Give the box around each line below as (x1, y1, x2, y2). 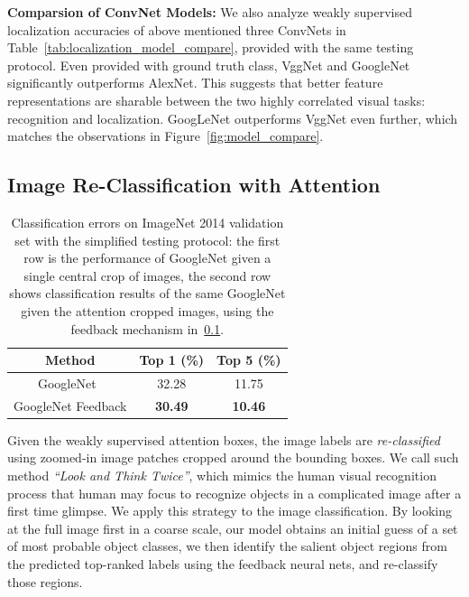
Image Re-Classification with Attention (7, 171, 381, 199)
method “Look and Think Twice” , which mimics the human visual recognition (7, 466, 437, 485)
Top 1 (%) (139, 350, 205, 369)
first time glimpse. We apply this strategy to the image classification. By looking (7, 501, 453, 520)
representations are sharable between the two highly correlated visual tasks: (7, 90, 426, 109)
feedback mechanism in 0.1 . (70, 319, 225, 338)
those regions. (7, 572, 83, 591)
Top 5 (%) (216, 350, 281, 369)
